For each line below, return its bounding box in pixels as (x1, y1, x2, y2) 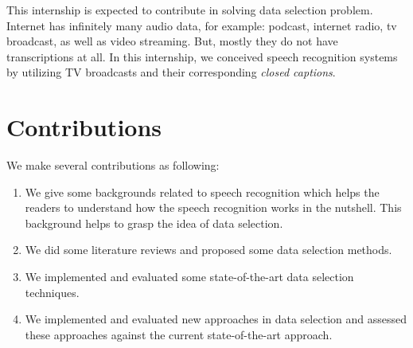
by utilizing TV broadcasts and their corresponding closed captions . (6, 64, 336, 80)
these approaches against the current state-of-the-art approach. (25, 326, 333, 342)
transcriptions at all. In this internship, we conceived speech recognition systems (6, 48, 398, 65)
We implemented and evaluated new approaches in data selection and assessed (25, 311, 407, 327)
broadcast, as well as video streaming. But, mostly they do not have (6, 33, 338, 49)
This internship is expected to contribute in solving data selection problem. (6, 2, 373, 18)
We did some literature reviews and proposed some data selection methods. (25, 241, 392, 258)
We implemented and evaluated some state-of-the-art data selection (25, 268, 354, 285)
